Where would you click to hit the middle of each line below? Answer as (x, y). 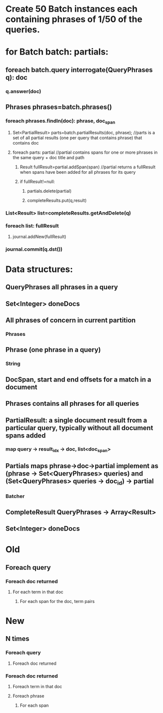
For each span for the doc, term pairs (57, 601)
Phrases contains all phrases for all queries (72, 404)
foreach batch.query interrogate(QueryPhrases (79, 70)
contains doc (26, 143)
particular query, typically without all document (79, 428)
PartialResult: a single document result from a (76, 420)
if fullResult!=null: (37, 182)
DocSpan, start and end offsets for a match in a (78, 379)
